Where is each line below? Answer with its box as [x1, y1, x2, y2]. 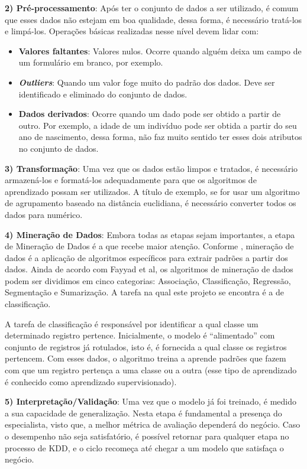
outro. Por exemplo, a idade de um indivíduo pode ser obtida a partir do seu [18, 119, 297, 131]
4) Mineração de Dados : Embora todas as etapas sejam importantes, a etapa [5, 228, 295, 240]
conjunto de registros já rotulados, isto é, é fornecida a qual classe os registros [5, 340, 287, 353]
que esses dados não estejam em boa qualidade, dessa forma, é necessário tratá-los [5, 13, 302, 25]
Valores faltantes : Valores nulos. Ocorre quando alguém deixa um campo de [18, 44, 302, 57]
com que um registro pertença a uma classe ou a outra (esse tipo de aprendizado [5, 364, 297, 376]
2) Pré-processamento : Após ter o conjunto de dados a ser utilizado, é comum [5, 2, 299, 14]
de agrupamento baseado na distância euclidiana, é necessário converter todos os [5, 197, 296, 209]
